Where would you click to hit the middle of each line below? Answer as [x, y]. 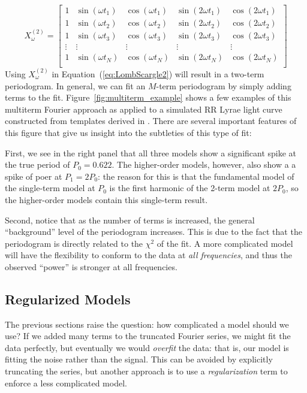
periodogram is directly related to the [74, 243]
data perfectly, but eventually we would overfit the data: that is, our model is [147, 347]
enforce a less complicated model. [66, 383]
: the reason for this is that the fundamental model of [196, 176]
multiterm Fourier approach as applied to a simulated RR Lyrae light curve [144, 109]
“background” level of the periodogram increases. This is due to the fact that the [153, 232]
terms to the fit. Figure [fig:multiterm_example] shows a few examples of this [148, 97]
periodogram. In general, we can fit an [75, 85]
